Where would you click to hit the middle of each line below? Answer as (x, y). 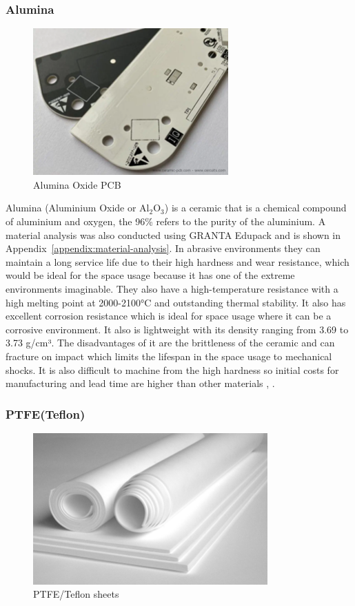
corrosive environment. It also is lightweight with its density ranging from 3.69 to (177, 329)
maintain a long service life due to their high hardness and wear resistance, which (177, 261)
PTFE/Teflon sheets (76, 594)
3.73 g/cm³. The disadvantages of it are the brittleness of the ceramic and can (170, 343)
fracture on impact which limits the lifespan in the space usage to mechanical (169, 356)
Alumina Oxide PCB (77, 184)
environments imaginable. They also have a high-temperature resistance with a (172, 289)
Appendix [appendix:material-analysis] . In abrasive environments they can (163, 248)
